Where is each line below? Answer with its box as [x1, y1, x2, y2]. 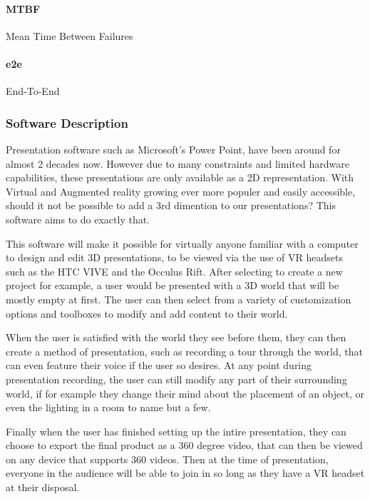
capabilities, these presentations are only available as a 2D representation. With [6, 170, 354, 185]
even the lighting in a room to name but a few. [6, 400, 211, 415]
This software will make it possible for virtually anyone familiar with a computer [6, 236, 359, 251]
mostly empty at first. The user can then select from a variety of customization [6, 291, 351, 306]
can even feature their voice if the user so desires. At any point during [6, 358, 312, 373]
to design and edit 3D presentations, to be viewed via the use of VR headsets [6, 250, 343, 265]
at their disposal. [6, 480, 80, 495]
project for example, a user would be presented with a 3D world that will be [6, 278, 339, 293]
